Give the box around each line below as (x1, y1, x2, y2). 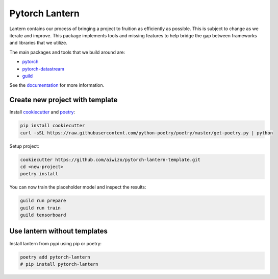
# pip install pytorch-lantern (20, 261, 99, 267)
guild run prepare (20, 198, 66, 204)
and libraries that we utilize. (9, 40, 67, 46)
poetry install (20, 171, 58, 177)
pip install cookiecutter (20, 123, 85, 129)
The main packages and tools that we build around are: (9, 49, 125, 55)
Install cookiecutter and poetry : (9, 109, 75, 115)
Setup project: (9, 143, 39, 149)
